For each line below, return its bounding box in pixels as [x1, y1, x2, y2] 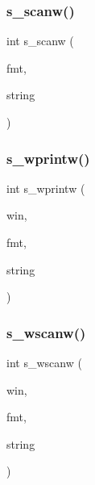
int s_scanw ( [6, 32, 74, 49]
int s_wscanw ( [6, 354, 82, 370]
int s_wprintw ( [6, 179, 85, 196]
